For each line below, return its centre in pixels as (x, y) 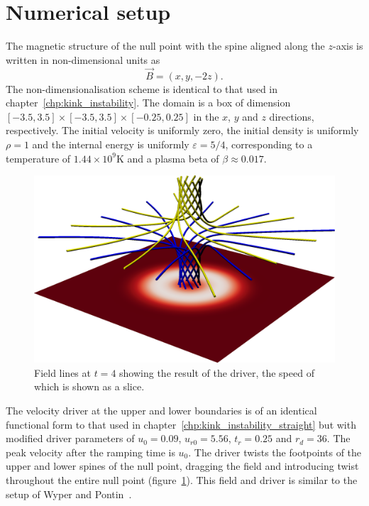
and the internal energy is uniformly (111, 144)
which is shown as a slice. (89, 386)
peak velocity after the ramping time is (90, 452)
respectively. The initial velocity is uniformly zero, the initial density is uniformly (182, 130)
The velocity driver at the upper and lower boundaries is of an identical (161, 411)
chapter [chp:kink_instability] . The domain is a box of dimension (148, 103)
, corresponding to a (269, 144)
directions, (292, 116)
